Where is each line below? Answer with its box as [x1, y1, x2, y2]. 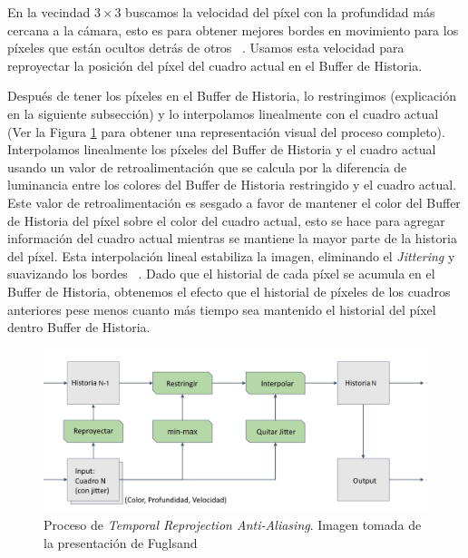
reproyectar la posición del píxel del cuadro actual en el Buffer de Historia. [7, 55, 423, 74]
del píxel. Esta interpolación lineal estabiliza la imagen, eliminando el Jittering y [7, 246, 455, 265]
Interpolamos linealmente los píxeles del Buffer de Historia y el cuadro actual [7, 140, 436, 159]
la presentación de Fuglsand [44, 533, 198, 552]
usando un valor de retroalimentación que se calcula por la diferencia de [7, 157, 407, 176]
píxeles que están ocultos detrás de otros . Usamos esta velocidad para [7, 38, 405, 57]
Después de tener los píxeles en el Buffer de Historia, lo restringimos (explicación [7, 86, 456, 105]
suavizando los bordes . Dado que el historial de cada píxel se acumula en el [7, 264, 435, 283]
